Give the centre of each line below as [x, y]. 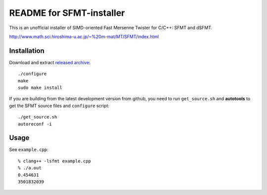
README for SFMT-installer [67, 13]
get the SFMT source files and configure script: [59, 106]
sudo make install [40, 88]
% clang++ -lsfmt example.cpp [55, 161]
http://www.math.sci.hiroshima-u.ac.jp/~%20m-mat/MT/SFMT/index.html [84, 37]
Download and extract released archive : [50, 62]
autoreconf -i [35, 124]
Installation [27, 51]
